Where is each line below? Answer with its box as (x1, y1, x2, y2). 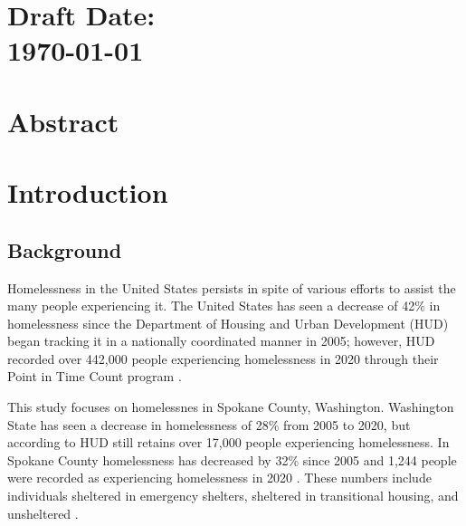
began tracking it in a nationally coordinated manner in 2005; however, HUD (7, 331, 435, 350)
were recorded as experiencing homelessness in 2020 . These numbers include (7, 468, 432, 487)
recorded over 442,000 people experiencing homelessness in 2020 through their (7, 349, 439, 368)
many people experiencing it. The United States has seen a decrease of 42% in (7, 296, 441, 315)
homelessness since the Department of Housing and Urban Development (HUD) (7, 313, 449, 332)
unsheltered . (7, 503, 79, 522)
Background (7, 235, 122, 263)
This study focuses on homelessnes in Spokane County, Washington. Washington (7, 397, 454, 416)
